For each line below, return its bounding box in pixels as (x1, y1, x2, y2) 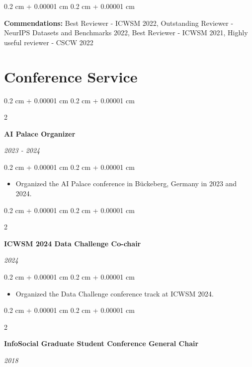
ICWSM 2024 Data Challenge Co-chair (4, 238, 141, 248)
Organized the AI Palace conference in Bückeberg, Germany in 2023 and (15, 178, 237, 189)
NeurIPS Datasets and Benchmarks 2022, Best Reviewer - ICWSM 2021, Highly (4, 27, 248, 38)
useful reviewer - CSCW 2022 (4, 37, 93, 47)
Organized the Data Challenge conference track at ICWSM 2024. (15, 288, 214, 298)
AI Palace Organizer (4, 128, 76, 139)
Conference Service (4, 66, 138, 86)
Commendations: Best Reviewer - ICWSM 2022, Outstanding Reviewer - (4, 17, 234, 28)
